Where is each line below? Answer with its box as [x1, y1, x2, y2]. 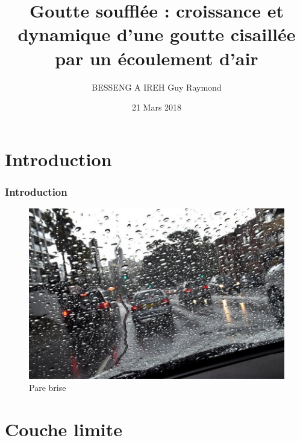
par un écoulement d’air [55, 45, 258, 70]
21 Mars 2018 [131, 101, 182, 114]
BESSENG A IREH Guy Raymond [92, 80, 222, 93]
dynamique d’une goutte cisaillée [17, 22, 296, 47]
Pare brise [29, 381, 66, 394]
